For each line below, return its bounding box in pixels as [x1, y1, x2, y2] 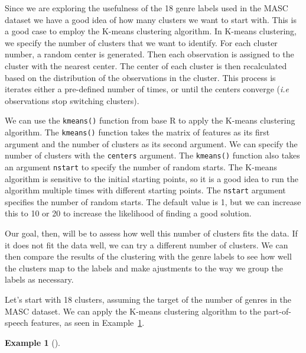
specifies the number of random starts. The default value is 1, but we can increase [5, 195, 301, 208]
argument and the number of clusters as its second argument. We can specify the [5, 137, 298, 150]
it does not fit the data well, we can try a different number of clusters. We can [5, 238, 288, 251]
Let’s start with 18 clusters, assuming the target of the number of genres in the [5, 293, 292, 305]
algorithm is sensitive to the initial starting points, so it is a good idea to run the [5, 172, 298, 184]
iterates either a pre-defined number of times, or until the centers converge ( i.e [5, 83, 289, 95]
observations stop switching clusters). [5, 94, 139, 106]
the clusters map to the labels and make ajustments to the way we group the [5, 261, 283, 274]
